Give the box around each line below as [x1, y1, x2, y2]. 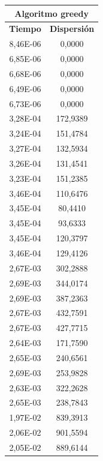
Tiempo [9, 22, 41, 35]
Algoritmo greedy [14, 7, 89, 19]
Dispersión [49, 22, 95, 35]
